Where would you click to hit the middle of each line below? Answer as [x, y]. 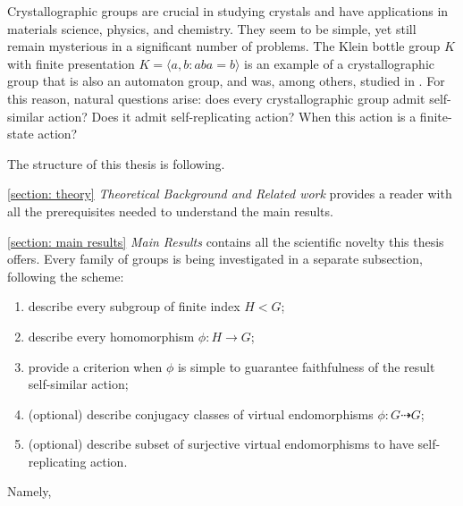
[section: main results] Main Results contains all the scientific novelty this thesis [226, 241]
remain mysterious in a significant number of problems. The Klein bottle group [224, 46]
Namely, [29, 491]
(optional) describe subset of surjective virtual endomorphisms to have [221, 444]
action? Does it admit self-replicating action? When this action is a [232, 116]
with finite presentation [71, 63]
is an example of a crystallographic [339, 63]
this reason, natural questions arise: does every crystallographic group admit [216, 98]
